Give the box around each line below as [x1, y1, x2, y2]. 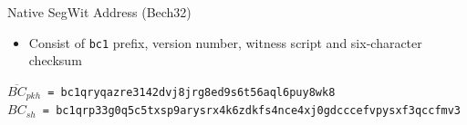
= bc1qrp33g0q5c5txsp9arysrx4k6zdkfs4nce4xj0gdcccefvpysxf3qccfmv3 [42, 104, 462, 118]
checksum [28, 51, 82, 70]
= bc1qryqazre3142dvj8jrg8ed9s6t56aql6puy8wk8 [47, 85, 336, 99]
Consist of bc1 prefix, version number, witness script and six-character [28, 33, 422, 52]
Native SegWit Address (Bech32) [7, 3, 192, 21]
